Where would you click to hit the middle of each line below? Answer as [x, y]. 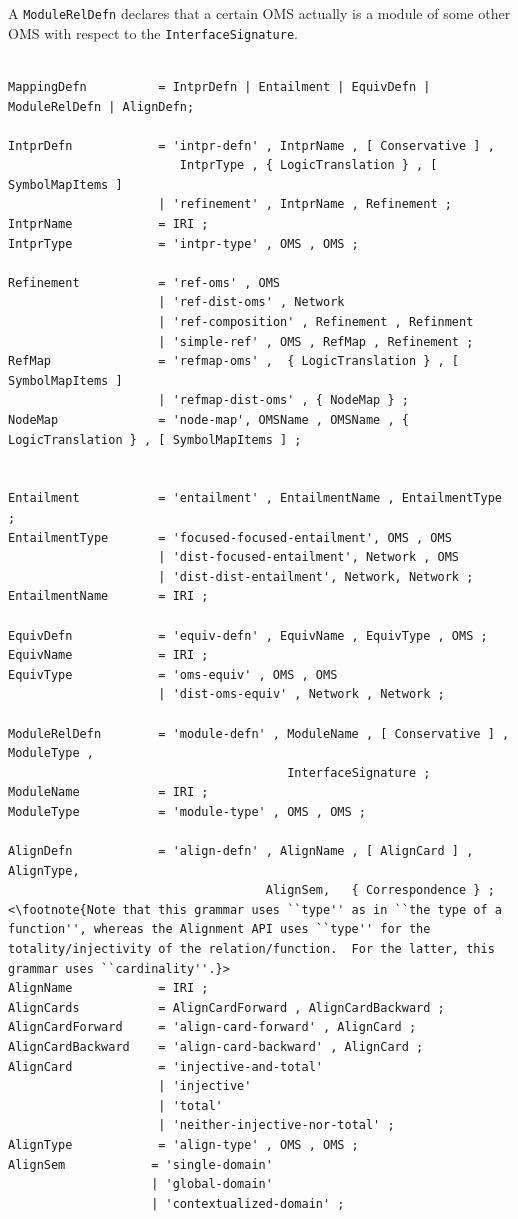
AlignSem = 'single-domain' [140, 1164]
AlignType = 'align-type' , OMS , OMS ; [183, 1144]
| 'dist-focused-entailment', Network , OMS [309, 557]
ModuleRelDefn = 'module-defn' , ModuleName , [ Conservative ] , [259, 733]
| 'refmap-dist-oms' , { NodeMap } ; [283, 400]
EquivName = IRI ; [108, 655]
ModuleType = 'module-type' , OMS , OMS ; [187, 811]
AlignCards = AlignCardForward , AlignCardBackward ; [226, 1007]
